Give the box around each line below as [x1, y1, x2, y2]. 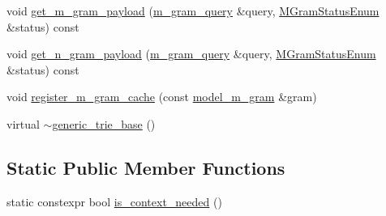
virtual [6, 115, 40, 132]
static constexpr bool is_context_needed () [6, 193, 222, 210]
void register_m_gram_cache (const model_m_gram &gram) [6, 88, 317, 105]
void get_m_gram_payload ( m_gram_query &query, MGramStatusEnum [6, 2, 380, 19]
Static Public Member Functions [6, 155, 285, 180]
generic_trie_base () [52, 115, 156, 132]
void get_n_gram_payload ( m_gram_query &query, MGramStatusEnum [6, 45, 376, 62]
